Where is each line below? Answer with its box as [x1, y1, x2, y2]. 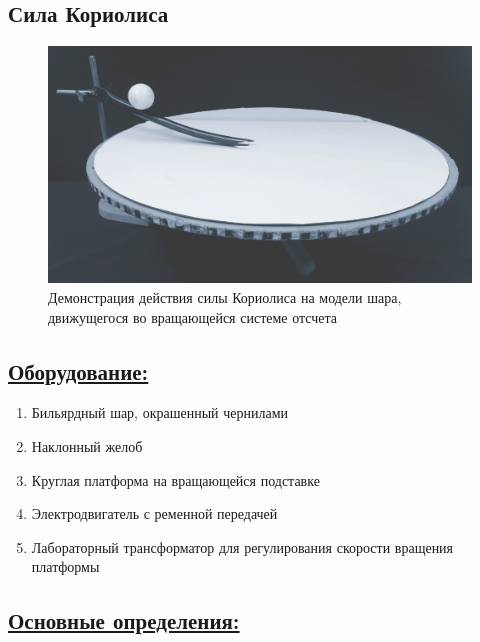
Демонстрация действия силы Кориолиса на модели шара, [48, 287, 402, 308]
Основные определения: [8, 605, 240, 636]
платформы [31, 556, 100, 577]
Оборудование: [8, 355, 149, 386]
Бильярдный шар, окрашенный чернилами [31, 402, 289, 423]
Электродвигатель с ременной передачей [31, 503, 278, 524]
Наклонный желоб [31, 436, 143, 457]
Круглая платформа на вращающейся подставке [31, 469, 320, 490]
